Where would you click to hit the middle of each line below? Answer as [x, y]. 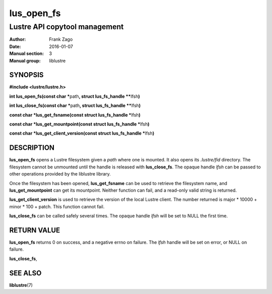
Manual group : [25, 61]
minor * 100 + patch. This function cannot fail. [57, 206]
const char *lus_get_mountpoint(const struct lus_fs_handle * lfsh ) [79, 124]
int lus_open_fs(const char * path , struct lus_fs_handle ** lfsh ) [75, 96]
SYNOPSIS [26, 75]
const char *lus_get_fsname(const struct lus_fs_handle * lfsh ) [75, 115]
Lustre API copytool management [66, 27]
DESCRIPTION [32, 148]
